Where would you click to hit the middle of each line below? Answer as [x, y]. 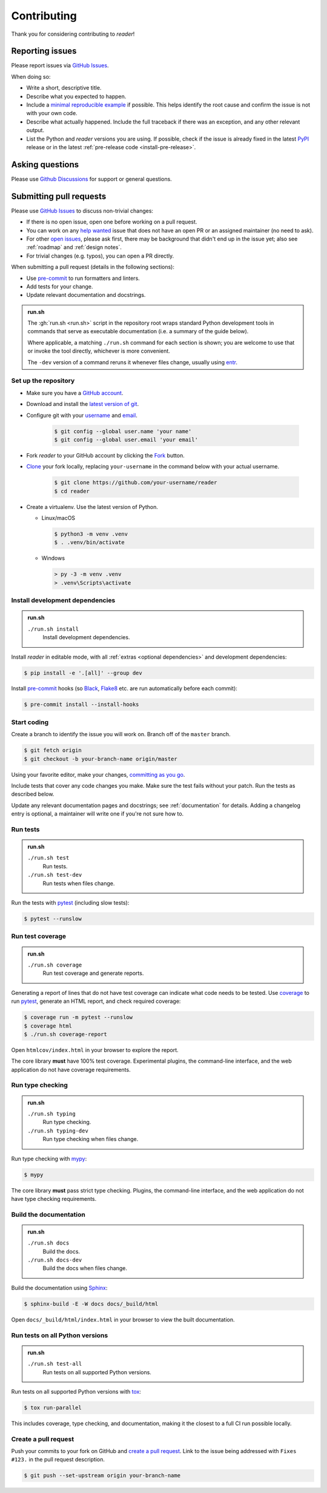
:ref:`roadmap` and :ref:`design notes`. [74, 247]
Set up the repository [43, 381]
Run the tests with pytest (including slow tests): [70, 903]
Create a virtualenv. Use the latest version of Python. [92, 507]
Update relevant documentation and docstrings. [86, 295]
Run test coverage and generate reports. [93, 973]
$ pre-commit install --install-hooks [81, 705]
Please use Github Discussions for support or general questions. [91, 179]
